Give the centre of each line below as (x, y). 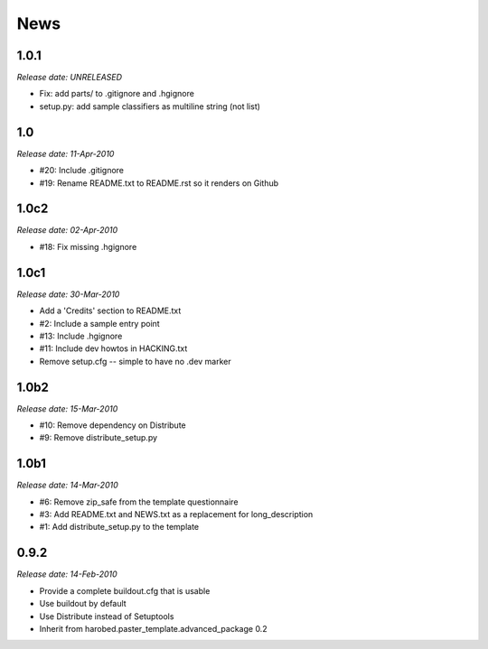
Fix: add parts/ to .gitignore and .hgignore (117, 94)
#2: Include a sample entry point (99, 323)
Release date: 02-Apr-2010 (67, 230)
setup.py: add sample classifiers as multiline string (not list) (150, 106)
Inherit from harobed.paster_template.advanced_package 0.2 (153, 628)
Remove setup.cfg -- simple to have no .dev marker (136, 361)
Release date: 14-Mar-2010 (67, 485)
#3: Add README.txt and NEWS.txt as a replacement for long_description (176, 515)
